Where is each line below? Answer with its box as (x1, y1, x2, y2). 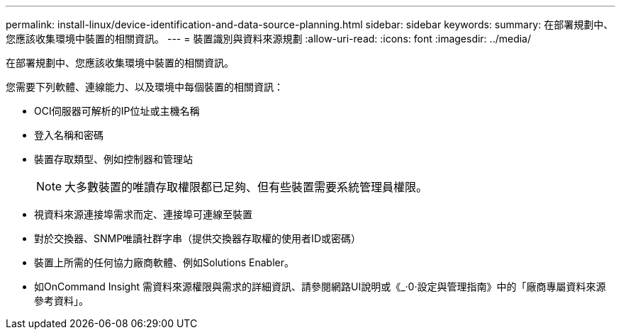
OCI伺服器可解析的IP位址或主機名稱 (34, 105, 200, 117)
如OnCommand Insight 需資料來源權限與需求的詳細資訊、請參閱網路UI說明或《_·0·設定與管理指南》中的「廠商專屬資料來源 (34, 280, 606, 293)
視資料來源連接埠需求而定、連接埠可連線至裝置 (34, 208, 252, 220)
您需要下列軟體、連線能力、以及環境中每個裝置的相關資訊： (6, 81, 284, 93)
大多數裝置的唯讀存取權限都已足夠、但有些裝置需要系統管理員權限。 (65, 180, 428, 194)
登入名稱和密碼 (34, 129, 103, 141)
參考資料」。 (34, 295, 89, 307)
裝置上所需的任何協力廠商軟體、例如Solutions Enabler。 (34, 256, 294, 268)
